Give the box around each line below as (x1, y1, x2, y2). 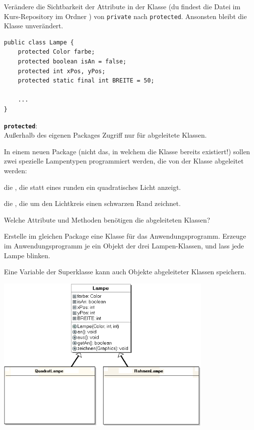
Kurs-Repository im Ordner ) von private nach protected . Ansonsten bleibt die (4, 11, 247, 21)
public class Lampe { (4, 39, 74, 46)
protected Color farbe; (18, 48, 95, 56)
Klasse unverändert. (4, 20, 63, 31)
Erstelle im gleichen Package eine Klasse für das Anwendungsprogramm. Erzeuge (4, 231, 246, 241)
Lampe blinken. (4, 250, 50, 260)
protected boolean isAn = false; (18, 58, 127, 65)
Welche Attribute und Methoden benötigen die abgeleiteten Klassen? (4, 214, 211, 225)
